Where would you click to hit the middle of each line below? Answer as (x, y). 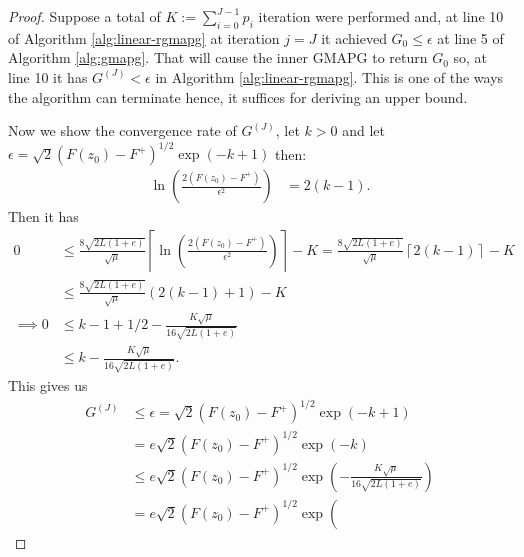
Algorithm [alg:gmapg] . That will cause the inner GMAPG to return (218, 57)
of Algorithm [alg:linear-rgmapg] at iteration (144, 37)
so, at (470, 57)
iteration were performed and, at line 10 (381, 16)
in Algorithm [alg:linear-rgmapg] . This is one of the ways (329, 76)
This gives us (48, 384)
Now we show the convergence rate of (122, 130)
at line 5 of (470, 37)
